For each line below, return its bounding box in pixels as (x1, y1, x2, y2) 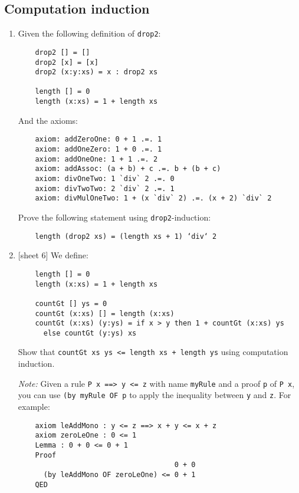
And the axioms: (18, 114, 78, 126)
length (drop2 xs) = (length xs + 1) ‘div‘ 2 (35, 232, 217, 241)
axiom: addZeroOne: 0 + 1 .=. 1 (35, 135, 162, 144)
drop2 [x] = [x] (35, 58, 98, 67)
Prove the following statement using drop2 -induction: (18, 211, 211, 223)
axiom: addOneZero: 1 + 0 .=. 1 (35, 145, 162, 154)
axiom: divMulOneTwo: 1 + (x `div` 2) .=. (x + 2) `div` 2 (35, 194, 272, 203)
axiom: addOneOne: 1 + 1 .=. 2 (35, 155, 158, 163)
